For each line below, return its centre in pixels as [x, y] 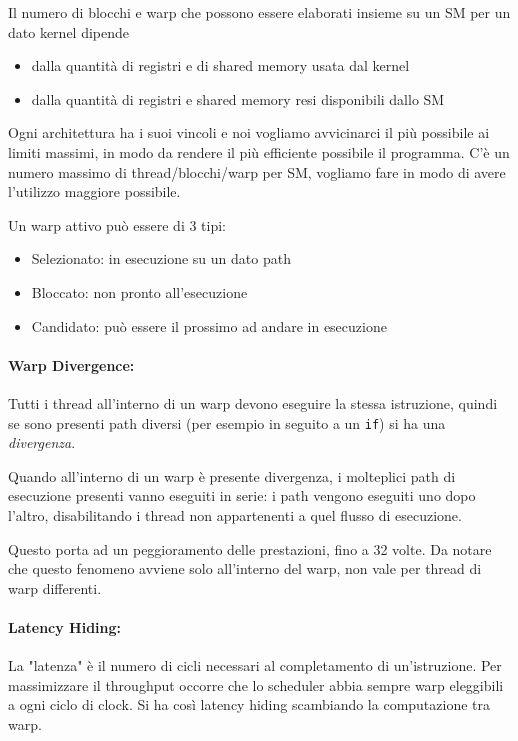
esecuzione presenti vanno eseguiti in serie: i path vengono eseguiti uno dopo [242, 495]
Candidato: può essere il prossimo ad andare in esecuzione [209, 325]
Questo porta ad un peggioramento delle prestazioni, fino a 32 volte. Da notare [250, 548]
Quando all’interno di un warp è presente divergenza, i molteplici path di [232, 475]
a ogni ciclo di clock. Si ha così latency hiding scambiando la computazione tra [249, 704]
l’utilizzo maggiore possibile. [94, 191]
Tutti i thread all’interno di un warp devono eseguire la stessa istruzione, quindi [253, 402]
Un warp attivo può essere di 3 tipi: [117, 224]
